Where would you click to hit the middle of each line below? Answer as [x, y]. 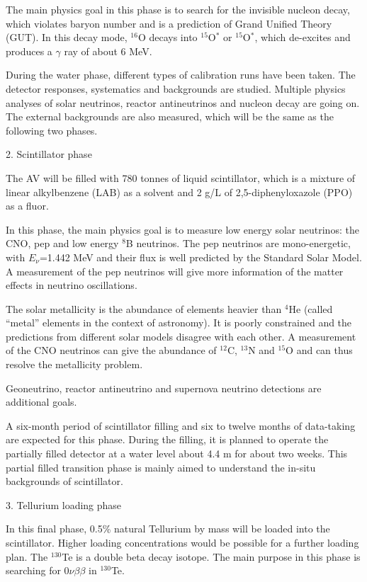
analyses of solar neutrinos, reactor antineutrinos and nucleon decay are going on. [183, 102]
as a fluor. [27, 206]
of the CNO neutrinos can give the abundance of [111, 350]
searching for [33, 570]
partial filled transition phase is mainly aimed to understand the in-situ [161, 467]
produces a [29, 51]
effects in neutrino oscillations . [72, 285]
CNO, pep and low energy [62, 243]
